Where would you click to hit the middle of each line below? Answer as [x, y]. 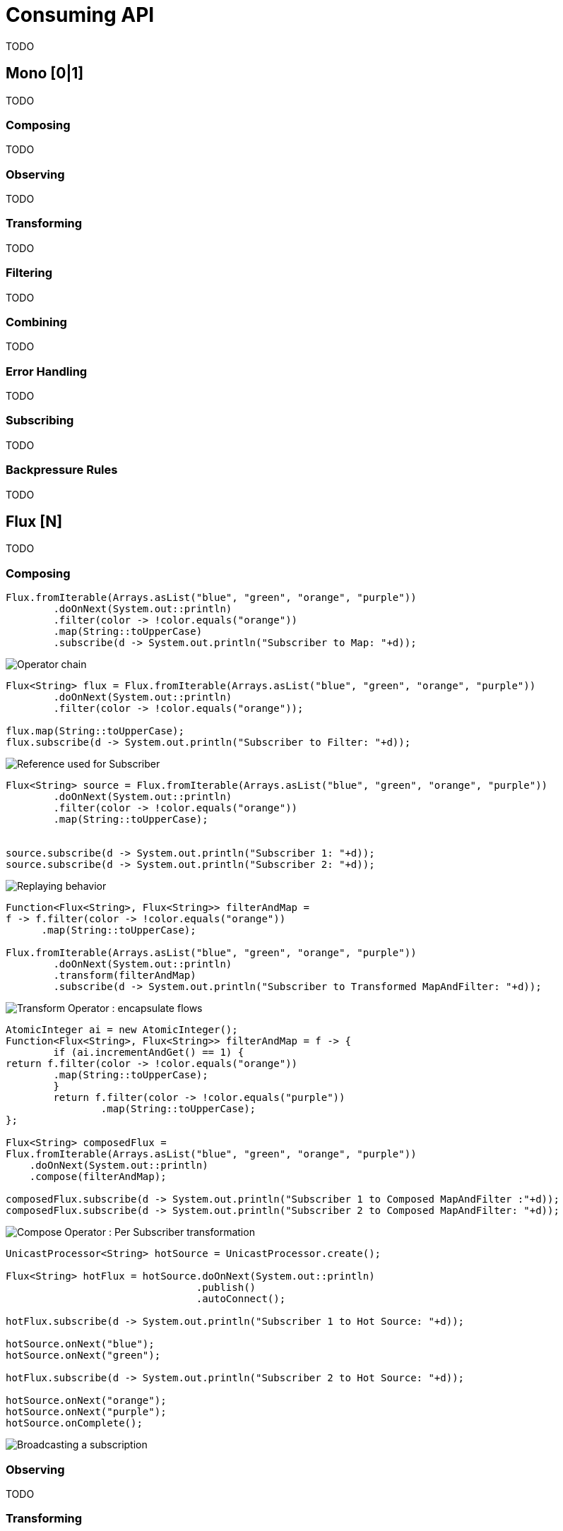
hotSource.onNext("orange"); [86, 1401]
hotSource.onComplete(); [74, 1423]
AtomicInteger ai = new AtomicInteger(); [122, 1030]
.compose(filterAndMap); [98, 1177]
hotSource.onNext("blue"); [80, 1344]
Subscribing [40, 421]
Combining [36, 322]
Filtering [29, 273]
